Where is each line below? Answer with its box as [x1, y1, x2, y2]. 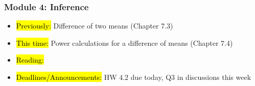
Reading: [16, 54, 44, 65]
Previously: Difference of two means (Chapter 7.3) [16, 20, 173, 31]
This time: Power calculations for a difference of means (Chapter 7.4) [16, 37, 233, 48]
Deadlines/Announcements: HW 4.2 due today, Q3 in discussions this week [16, 72, 251, 82]
